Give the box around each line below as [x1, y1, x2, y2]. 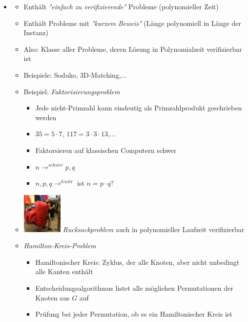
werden [35, 112, 57, 122]
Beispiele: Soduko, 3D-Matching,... [23, 69, 127, 80]
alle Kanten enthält [35, 266, 93, 277]
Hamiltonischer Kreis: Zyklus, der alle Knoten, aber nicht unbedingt [35, 257, 240, 267]
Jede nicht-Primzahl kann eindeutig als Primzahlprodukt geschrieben [35, 103, 242, 113]
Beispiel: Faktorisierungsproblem [23, 86, 120, 96]
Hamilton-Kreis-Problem [23, 240, 96, 251]
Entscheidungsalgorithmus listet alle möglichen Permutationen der [35, 282, 233, 293]
